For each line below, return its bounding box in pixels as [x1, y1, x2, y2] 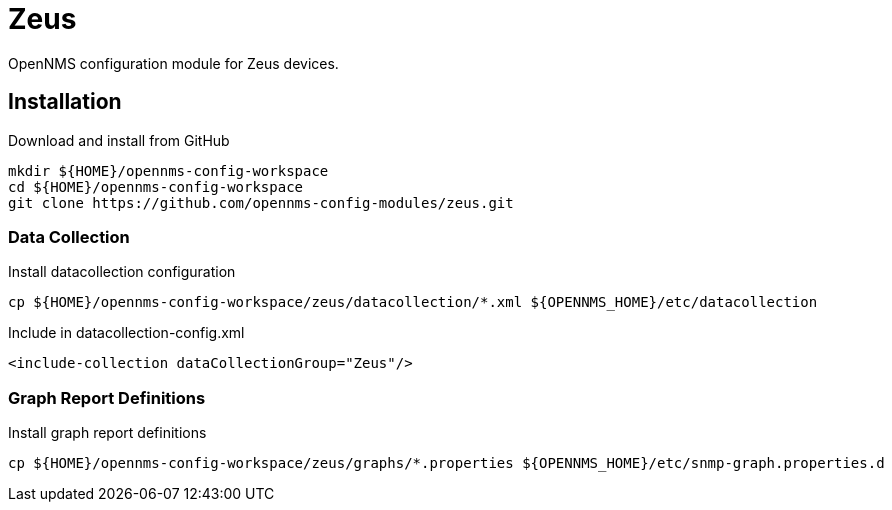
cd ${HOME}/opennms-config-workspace [8, 178, 304, 195]
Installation [8, 89, 122, 115]
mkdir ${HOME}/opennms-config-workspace [8, 162, 329, 179]
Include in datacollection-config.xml [8, 324, 245, 342]
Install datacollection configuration [8, 263, 236, 281]
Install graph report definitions [8, 424, 207, 442]
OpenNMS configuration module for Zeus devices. [8, 54, 339, 72]
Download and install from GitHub [8, 131, 230, 149]
